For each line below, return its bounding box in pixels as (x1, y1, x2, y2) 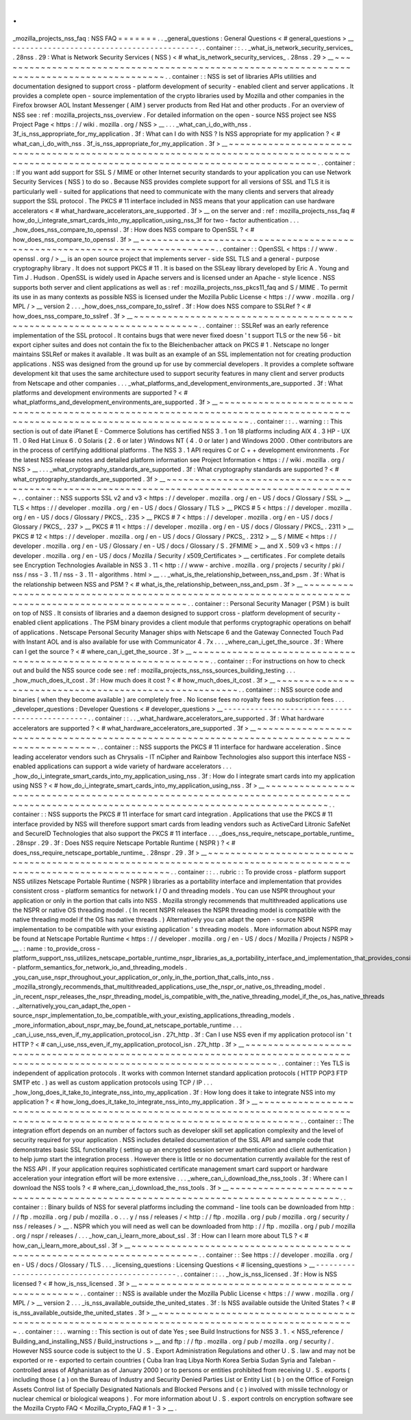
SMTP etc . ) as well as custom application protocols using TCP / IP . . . (12, 1078, 212, 1087)
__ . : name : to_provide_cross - (12, 944, 101, 952)
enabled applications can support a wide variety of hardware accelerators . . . (12, 762, 232, 770)
